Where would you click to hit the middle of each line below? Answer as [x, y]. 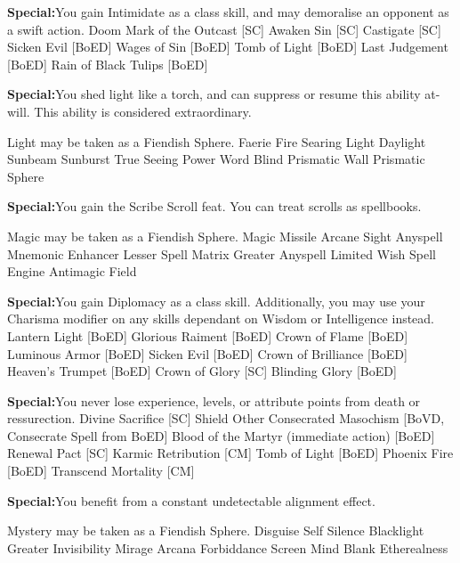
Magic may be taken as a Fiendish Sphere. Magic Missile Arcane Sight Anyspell [225, 236]
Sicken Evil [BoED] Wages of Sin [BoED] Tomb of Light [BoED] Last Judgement [228, 47]
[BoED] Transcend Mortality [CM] [101, 471]
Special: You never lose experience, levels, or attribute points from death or [214, 400]
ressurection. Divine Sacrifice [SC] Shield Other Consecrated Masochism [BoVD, [226, 418]
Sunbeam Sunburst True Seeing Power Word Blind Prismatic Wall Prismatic [216, 159]
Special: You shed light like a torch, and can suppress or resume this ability [214, 94]
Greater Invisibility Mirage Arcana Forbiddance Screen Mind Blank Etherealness [228, 547]
